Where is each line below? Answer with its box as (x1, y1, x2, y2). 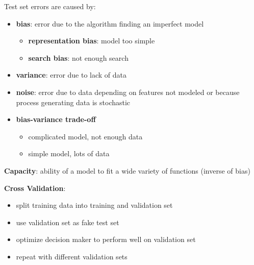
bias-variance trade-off (16, 114, 96, 125)
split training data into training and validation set (16, 200, 173, 210)
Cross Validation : (4, 182, 66, 193)
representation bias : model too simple (28, 35, 155, 46)
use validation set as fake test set (16, 216, 119, 227)
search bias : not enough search (28, 52, 129, 63)
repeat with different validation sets (16, 251, 128, 261)
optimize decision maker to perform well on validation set (16, 234, 196, 245)
